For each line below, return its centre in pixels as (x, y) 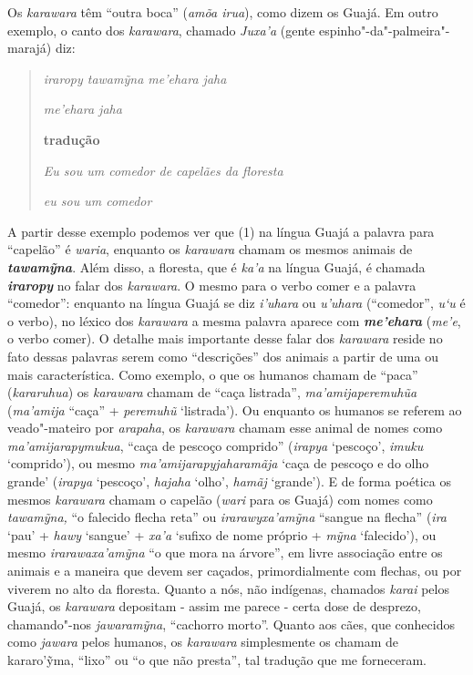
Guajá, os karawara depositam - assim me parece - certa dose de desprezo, (214, 606)
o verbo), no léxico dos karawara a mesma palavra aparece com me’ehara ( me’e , (234, 320)
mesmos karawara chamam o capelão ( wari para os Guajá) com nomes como (220, 499)
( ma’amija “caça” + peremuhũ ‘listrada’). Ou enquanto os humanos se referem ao (235, 409)
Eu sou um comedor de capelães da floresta (163, 170)
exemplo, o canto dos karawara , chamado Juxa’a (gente (161, 30)
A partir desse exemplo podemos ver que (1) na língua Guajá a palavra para (221, 231)
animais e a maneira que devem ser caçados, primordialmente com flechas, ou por (235, 571)
